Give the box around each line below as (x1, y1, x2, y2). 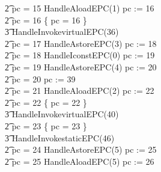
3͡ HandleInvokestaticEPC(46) (5, 131, 115, 144)
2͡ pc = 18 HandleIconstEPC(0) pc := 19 (5, 49, 155, 61)
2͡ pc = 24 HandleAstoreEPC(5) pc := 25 (5, 143, 157, 156)
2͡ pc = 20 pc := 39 (5, 72, 76, 85)
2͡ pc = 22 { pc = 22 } (5, 96, 87, 108)
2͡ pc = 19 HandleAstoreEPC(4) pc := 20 (5, 60, 157, 73)
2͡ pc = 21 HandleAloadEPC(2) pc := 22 (5, 84, 154, 97)
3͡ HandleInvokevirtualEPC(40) (5, 108, 119, 120)
